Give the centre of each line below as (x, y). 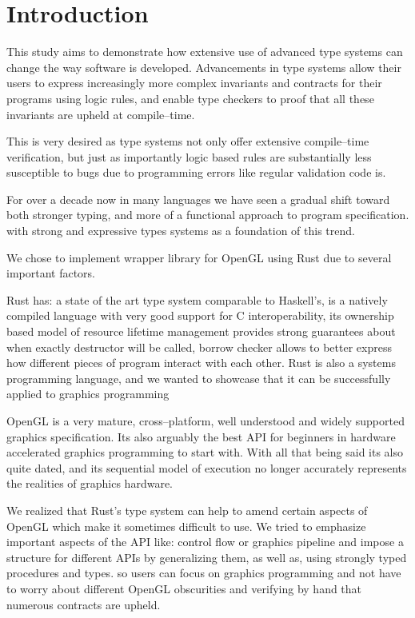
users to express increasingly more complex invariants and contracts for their (194, 83)
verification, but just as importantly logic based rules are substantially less (189, 156)
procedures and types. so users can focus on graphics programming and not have (204, 573)
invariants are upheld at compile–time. (101, 114)
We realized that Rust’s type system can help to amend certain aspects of (187, 510)
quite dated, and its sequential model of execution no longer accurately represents (207, 467)
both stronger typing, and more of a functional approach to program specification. (208, 215)
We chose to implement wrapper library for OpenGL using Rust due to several (199, 257)
